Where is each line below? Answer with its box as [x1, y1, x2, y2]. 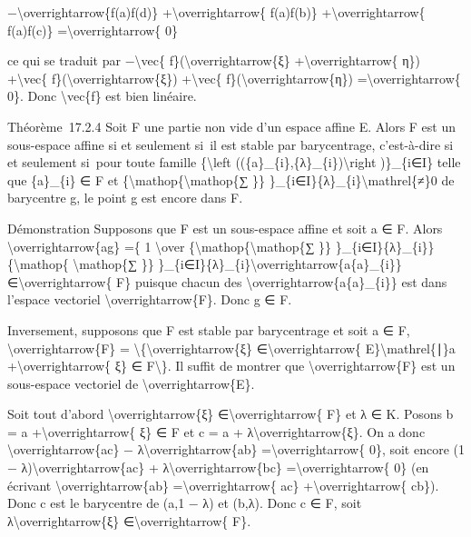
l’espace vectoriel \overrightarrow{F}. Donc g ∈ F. [7, 290, 292, 309]
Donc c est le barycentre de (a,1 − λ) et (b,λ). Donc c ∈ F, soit [7, 493, 362, 512]
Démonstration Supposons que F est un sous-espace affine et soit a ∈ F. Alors [7, 218, 443, 237]
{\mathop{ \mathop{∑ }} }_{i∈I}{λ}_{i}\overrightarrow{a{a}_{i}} [7, 254, 402, 273]
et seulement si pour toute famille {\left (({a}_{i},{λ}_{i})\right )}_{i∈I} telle [7, 153, 461, 172]
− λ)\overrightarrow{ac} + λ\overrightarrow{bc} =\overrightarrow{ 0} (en [7, 458, 429, 477]
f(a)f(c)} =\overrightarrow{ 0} [7, 20, 179, 39]
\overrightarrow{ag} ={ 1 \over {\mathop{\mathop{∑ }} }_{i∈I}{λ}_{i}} [7, 236, 435, 255]
